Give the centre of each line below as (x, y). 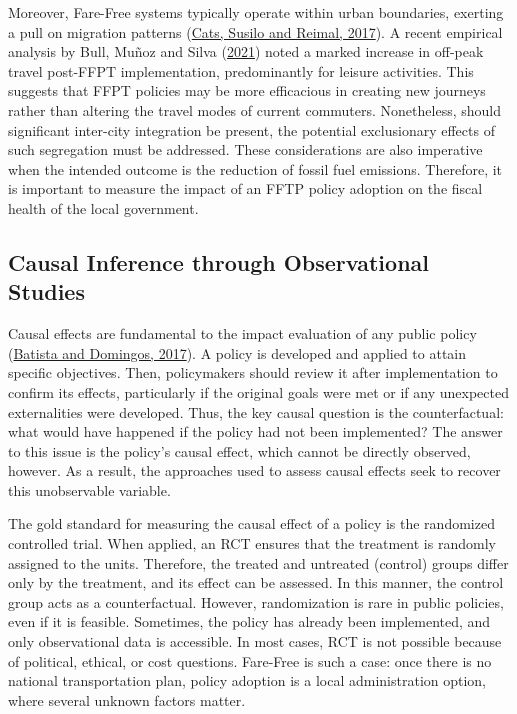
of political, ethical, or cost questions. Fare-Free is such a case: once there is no (250, 660)
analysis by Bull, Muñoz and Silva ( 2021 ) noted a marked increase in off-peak (246, 51)
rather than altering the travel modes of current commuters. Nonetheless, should (254, 109)
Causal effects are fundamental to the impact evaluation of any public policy (242, 333)
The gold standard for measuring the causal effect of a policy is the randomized (251, 523)
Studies (46, 291)
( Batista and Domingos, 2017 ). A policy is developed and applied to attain (237, 352)
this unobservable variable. (89, 489)
